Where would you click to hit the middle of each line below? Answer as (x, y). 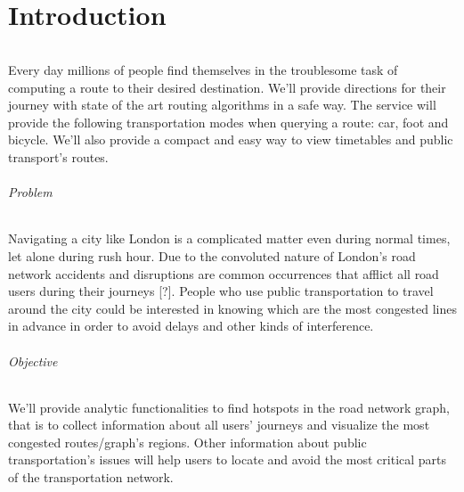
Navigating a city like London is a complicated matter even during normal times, (229, 238)
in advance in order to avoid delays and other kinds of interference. (191, 326)
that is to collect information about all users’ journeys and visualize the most (219, 425)
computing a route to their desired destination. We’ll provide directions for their (227, 87)
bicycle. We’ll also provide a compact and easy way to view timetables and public (231, 139)
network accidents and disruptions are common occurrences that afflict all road (224, 273)
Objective (33, 361)
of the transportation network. (91, 477)
